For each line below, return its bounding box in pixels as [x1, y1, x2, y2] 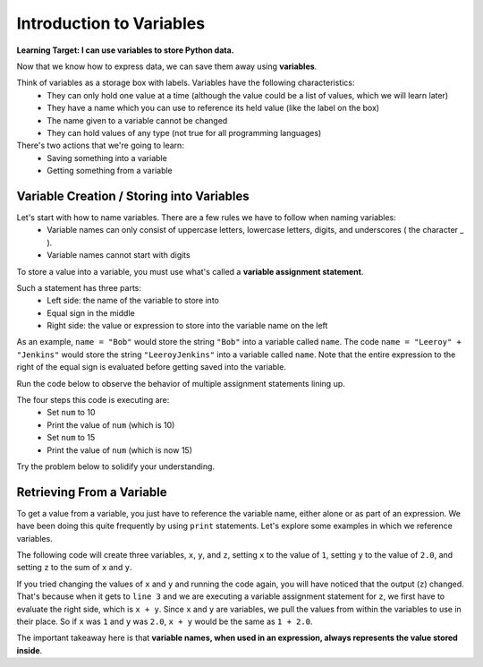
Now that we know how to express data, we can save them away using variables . [16, 61, 318, 72]
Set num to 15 [47, 432, 96, 443]
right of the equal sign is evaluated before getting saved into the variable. [16, 362, 286, 372]
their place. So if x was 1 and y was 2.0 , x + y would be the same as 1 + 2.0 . [16, 616, 313, 627]
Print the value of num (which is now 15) [47, 444, 192, 456]
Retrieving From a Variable [16, 484, 167, 500]
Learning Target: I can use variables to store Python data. [16, 45, 234, 56]
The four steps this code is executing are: [16, 395, 170, 406]
